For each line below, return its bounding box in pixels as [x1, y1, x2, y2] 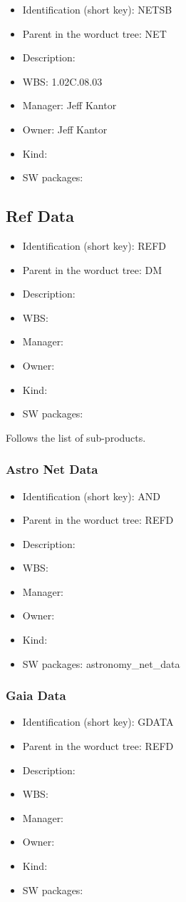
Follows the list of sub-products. [6, 430, 146, 445]
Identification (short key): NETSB [22, 2, 172, 16]
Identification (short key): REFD [22, 238, 166, 253]
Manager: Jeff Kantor [22, 98, 117, 113]
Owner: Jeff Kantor [22, 121, 108, 136]
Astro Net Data [6, 460, 98, 478]
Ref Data [6, 205, 74, 227]
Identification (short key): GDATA [22, 714, 174, 729]
